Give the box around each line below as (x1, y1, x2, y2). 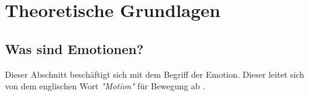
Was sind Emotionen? (5, 39, 144, 58)
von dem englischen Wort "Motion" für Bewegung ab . (5, 80, 205, 92)
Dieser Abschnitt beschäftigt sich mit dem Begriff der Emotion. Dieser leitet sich (5, 67, 305, 80)
